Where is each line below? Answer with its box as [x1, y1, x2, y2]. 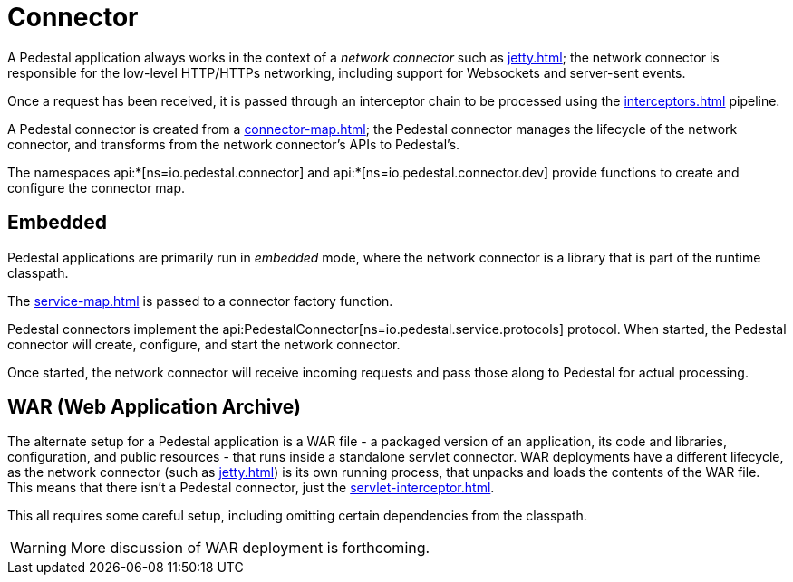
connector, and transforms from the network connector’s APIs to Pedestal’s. [7, 136, 460, 152]
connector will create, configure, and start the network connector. [7, 336, 401, 352]
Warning [10, 539, 67, 558]
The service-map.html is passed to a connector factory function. [7, 292, 393, 309]
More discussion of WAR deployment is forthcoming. [70, 539, 430, 558]
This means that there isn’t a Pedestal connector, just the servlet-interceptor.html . [7, 480, 495, 496]
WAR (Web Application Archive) [7, 396, 301, 419]
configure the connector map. [7, 179, 186, 196]
